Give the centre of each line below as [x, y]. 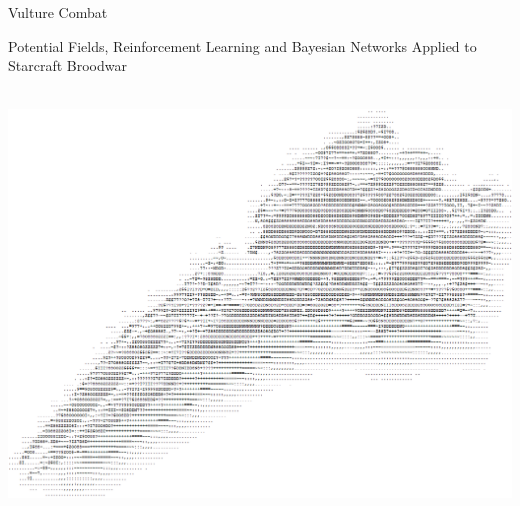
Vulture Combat [58, 12]
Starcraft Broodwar [67, 65]
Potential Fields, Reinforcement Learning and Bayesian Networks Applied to [242, 45]
